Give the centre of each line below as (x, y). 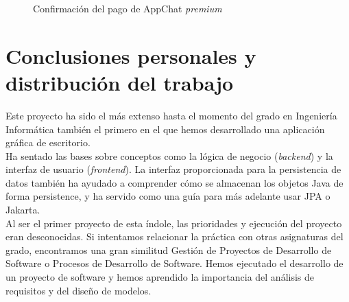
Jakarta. (23, 210)
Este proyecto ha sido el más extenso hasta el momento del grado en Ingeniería (171, 115)
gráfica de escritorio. (48, 142)
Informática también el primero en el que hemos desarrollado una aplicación (165, 129)
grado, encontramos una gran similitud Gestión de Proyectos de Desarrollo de (169, 249)
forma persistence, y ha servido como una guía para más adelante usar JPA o (168, 196)
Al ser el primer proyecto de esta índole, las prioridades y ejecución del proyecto (174, 223)
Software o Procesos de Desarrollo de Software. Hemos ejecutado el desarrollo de (174, 263)
